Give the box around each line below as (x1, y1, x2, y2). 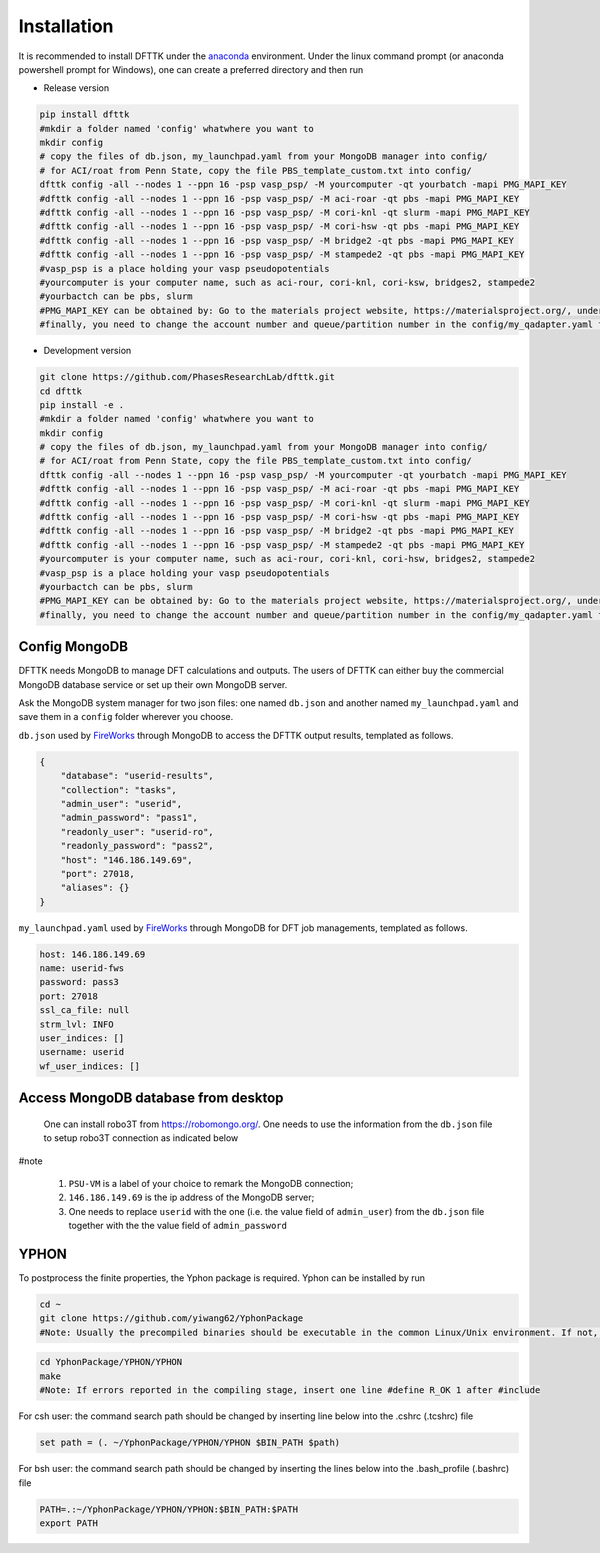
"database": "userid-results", (60, 770, 214, 782)
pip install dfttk (39, 109, 130, 120)
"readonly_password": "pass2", (60, 840, 214, 852)
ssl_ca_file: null (39, 1005, 130, 1016)
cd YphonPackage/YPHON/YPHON (39, 1356, 183, 1368)
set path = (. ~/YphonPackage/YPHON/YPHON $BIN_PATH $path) (39, 1437, 341, 1449)
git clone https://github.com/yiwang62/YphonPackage (39, 1313, 304, 1324)
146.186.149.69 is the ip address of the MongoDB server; (68, 1191, 315, 1204)
